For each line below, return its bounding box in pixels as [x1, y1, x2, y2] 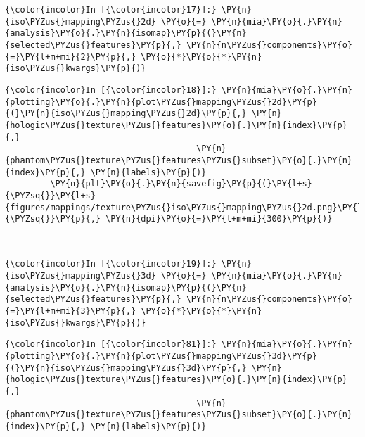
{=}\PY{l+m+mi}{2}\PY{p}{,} [5, 51, 136, 62]
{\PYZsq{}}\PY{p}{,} [5, 214, 101, 224]
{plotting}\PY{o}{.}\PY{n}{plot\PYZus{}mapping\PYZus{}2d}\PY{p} [5, 96, 317, 107]
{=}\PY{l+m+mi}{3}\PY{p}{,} [5, 306, 136, 317]
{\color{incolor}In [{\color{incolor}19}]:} [5, 259, 217, 270]
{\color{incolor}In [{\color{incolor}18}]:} [5, 84, 217, 95]
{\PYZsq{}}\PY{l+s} [5, 190, 96, 201]
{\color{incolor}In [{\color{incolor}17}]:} [5, 5, 217, 15]
